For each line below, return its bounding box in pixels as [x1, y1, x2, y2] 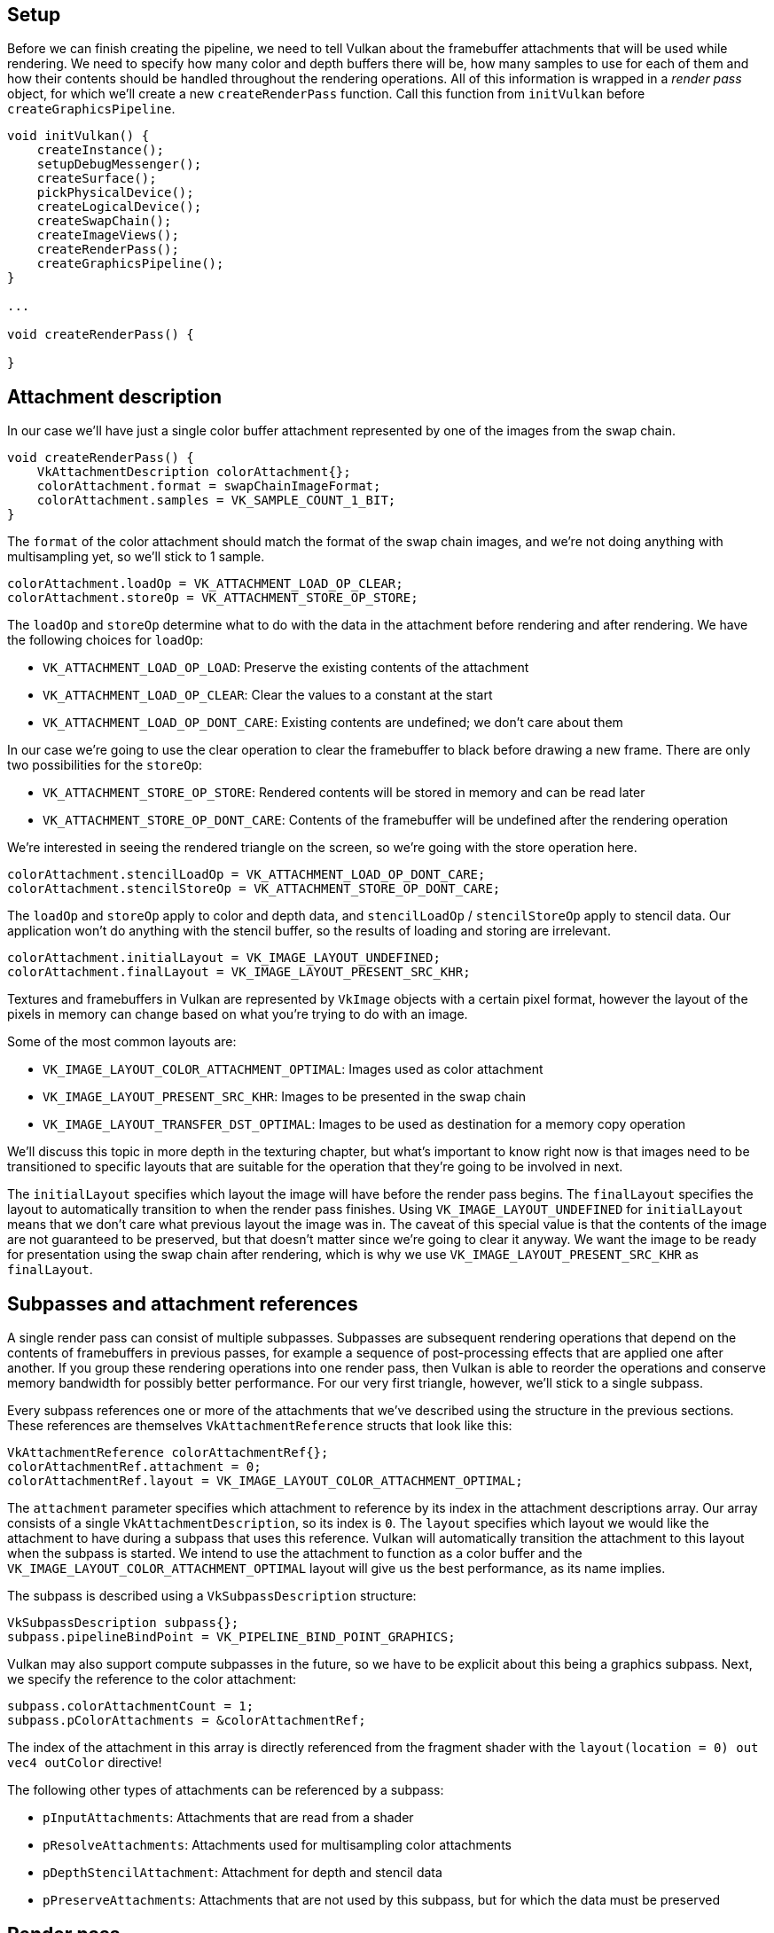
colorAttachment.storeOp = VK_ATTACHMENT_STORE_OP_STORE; [7, 591, 418, 606]
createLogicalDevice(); [36, 200, 202, 215]
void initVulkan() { [7, 129, 150, 144]
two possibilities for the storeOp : [7, 757, 203, 773]
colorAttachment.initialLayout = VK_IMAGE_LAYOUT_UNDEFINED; [7, 951, 441, 966]
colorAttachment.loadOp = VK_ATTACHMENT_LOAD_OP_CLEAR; [7, 576, 403, 591]
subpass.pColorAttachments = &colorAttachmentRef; [7, 1713, 366, 1728]
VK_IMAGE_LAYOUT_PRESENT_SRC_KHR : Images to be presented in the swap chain [43, 1089, 526, 1105]
